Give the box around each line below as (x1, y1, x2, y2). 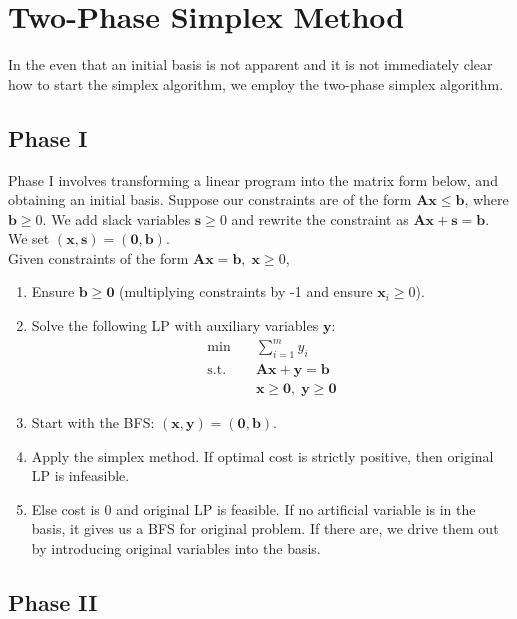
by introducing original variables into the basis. (31, 538, 321, 559)
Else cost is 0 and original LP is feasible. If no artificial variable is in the (31, 498, 476, 519)
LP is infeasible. (31, 465, 130, 486)
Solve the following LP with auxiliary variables (31, 315, 319, 336)
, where (464, 189, 509, 210)
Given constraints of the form (8, 247, 189, 268)
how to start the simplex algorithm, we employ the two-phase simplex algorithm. (8, 73, 504, 94)
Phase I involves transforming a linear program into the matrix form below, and (8, 169, 498, 190)
